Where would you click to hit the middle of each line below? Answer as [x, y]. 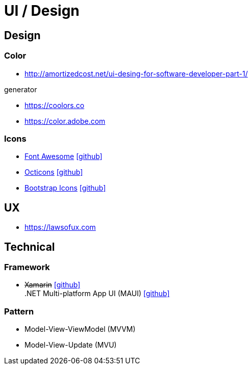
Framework [27, 267]
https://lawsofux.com [60, 227]
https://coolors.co [55, 105]
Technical [30, 247]
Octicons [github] [54, 172]
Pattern [19, 311]
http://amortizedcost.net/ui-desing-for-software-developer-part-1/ [136, 73]
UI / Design [42, 11]
